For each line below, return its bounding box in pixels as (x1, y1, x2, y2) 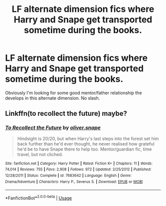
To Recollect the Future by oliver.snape (5, 124, 101, 131)
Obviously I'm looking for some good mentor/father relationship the (5, 90, 142, 96)
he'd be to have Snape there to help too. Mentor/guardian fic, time (17, 146, 152, 152)
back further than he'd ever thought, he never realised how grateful (17, 141, 155, 147)
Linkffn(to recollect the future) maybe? (5, 109, 127, 118)
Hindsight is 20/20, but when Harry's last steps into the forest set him (17, 135, 159, 142)
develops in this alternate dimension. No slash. (5, 95, 100, 101)
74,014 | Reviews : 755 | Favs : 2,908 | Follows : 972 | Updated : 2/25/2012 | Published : (5, 167, 152, 172)
